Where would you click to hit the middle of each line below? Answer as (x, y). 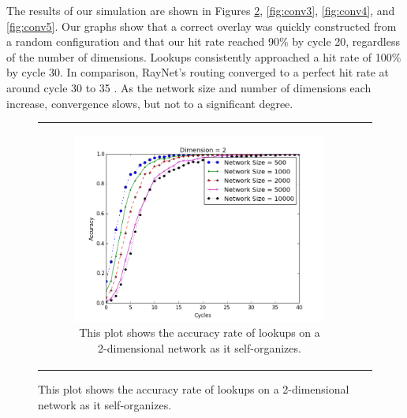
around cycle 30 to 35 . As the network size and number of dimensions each (189, 87)
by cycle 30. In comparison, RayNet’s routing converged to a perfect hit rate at (198, 72)
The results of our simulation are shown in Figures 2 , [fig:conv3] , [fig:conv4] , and (201, 10)
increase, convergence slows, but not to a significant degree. (150, 103)
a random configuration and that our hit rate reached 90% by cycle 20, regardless (203, 41)
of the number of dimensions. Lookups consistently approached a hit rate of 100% (204, 56)
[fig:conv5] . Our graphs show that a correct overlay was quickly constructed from (202, 26)
